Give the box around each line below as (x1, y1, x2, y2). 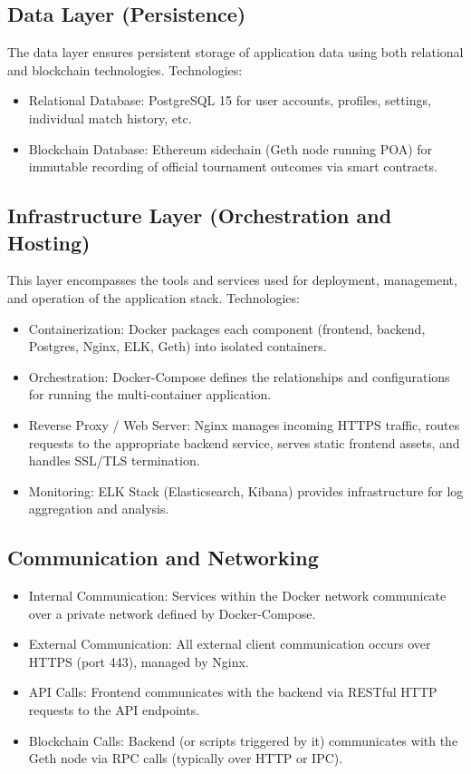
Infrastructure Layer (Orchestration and (7, 201, 392, 230)
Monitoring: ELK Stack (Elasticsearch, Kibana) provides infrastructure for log (28, 481, 464, 500)
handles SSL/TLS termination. (28, 451, 200, 470)
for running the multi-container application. (28, 385, 272, 404)
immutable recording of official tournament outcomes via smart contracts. (28, 157, 437, 176)
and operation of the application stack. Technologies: (7, 288, 300, 307)
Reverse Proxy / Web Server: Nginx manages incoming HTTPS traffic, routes (28, 415, 460, 434)
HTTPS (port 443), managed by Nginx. (28, 652, 249, 671)
